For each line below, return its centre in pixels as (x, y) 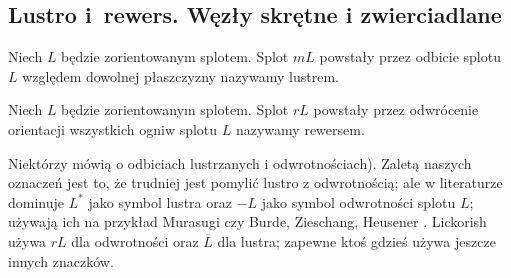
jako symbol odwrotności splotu (358, 201)
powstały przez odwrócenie (396, 109)
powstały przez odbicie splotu (410, 56)
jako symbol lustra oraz (160, 201)
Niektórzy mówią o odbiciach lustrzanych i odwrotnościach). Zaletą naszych (240, 162)
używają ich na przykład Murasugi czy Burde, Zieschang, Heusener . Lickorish (247, 221)
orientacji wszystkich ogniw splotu (113, 128)
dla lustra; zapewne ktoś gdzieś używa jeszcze (356, 240)
